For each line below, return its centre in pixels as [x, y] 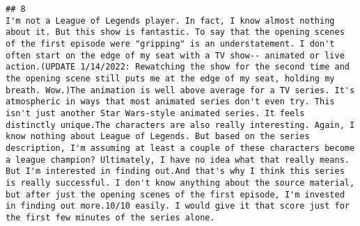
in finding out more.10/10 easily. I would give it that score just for [178, 206]
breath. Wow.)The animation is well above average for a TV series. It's [180, 90]
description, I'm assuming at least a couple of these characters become [180, 148]
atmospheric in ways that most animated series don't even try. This [170, 102]
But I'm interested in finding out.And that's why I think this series [175, 171]
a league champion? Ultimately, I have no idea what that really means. [178, 160]
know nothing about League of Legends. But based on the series [158, 137]
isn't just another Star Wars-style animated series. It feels [155, 113]
